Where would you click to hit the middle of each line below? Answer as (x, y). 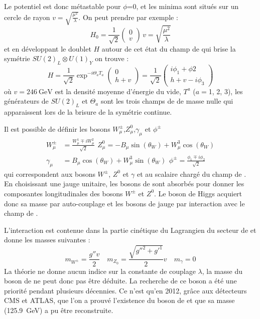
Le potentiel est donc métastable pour (62, 6)
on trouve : (112, 58)
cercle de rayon (27, 17)
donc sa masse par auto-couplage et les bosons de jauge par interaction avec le (124, 203)
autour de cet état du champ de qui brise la (169, 48)
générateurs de (26, 101)
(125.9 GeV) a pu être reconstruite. (59, 310)
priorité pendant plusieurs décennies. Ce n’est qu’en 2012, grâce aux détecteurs (125, 290)
